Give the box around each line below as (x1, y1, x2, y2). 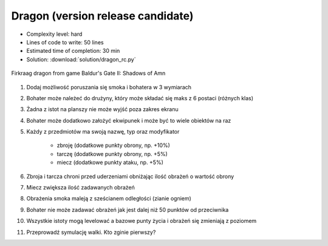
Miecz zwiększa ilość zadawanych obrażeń (26, 184, 135, 191)
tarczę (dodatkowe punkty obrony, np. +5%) (56, 150, 168, 157)
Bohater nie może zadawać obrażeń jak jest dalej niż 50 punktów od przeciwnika (26, 206, 229, 213)
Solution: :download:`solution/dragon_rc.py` (26, 55, 136, 63)
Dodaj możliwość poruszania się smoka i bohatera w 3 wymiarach (26, 83, 191, 91)
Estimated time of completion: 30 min (26, 47, 120, 55)
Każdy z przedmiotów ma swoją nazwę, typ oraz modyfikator (26, 128, 180, 135)
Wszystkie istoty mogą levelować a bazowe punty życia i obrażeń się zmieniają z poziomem (26, 217, 257, 225)
